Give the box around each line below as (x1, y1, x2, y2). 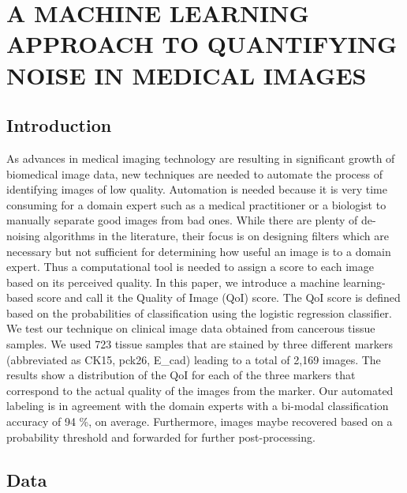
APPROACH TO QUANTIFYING (6, 28, 398, 60)
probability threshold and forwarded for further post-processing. (6, 428, 316, 445)
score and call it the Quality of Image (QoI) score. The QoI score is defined (36, 289, 401, 306)
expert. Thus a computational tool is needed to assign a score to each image (6, 258, 374, 275)
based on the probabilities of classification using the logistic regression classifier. (6, 304, 392, 321)
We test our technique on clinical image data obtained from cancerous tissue (6, 320, 375, 337)
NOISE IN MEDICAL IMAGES (6, 58, 367, 91)
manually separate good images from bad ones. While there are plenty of (6, 212, 358, 228)
